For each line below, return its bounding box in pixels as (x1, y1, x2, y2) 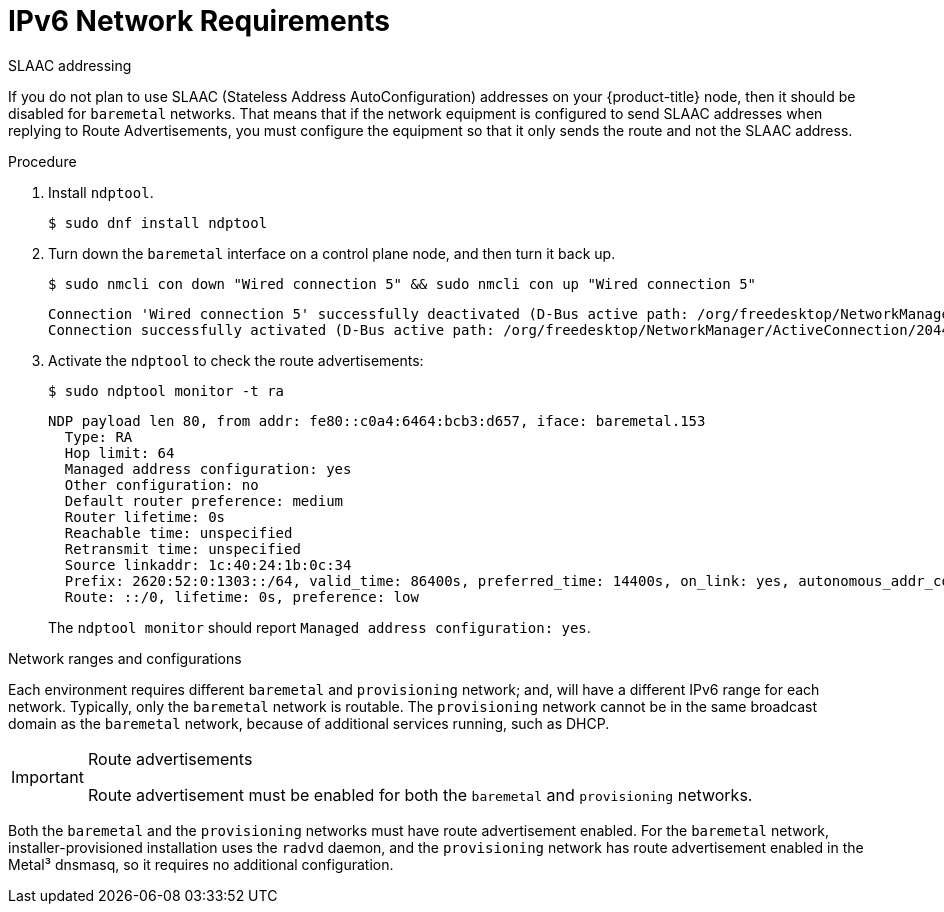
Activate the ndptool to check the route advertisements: (48, 351, 424, 369)
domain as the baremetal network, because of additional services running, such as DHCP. (8, 714, 610, 732)
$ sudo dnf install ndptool (48, 214, 268, 231)
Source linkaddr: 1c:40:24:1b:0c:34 (64, 556, 352, 573)
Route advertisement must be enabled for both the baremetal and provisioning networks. (87, 784, 753, 805)
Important (11, 766, 84, 787)
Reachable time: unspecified (64, 524, 293, 541)
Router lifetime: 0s (64, 508, 226, 525)
